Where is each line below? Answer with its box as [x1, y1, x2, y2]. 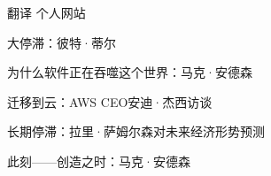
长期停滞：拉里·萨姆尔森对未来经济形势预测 [7, 122, 265, 141]
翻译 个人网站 [7, 4, 86, 21]
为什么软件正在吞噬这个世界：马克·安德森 [7, 63, 252, 81]
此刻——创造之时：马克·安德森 [7, 151, 190, 170]
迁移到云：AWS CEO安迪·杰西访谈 [7, 92, 213, 111]
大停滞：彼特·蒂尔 [7, 33, 116, 51]
